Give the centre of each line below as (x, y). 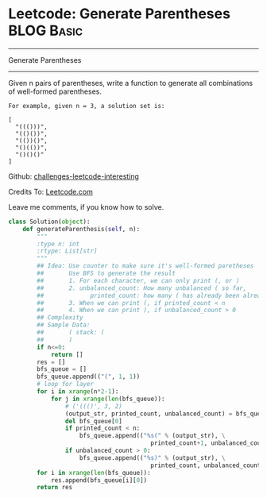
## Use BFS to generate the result (106, 274)
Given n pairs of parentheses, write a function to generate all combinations (130, 83)
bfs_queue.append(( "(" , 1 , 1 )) (89, 377)
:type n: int (58, 244)
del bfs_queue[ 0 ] (94, 421)
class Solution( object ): (49, 222)
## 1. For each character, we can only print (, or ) (138, 280)
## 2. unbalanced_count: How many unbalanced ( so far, (142, 288)
